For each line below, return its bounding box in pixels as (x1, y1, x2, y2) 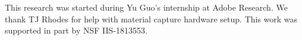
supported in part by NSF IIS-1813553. (5, 24, 147, 36)
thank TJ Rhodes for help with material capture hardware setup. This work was (5, 12, 298, 25)
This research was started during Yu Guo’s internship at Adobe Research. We (5, 1, 288, 13)
